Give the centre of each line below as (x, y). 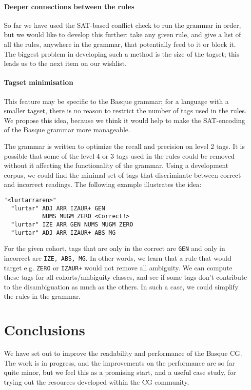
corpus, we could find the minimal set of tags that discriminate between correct (123, 174)
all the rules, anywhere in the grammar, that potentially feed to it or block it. (120, 44)
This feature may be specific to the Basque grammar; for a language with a (116, 101)
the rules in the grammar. (42, 296)
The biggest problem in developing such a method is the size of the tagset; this (122, 53)
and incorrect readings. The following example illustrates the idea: (103, 184)
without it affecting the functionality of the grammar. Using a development (116, 165)
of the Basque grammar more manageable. (67, 130)
